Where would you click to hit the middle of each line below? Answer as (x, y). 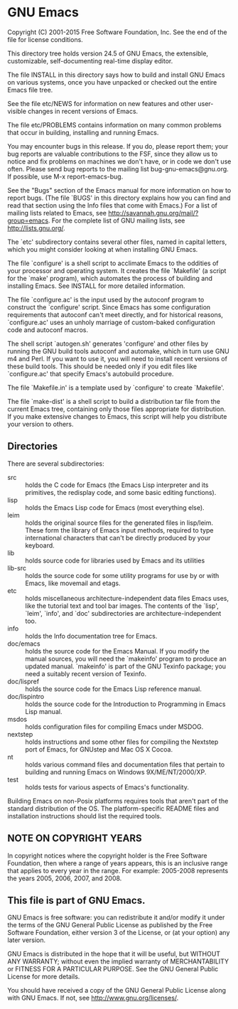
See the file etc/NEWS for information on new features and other (102, 103)
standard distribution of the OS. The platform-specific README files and (113, 808)
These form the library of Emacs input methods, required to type (119, 530)
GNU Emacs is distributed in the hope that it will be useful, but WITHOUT (114, 954)
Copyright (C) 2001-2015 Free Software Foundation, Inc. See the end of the (117, 32)
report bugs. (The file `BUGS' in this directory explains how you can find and (119, 198)
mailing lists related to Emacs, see (57, 213)
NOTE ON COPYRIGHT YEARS (75, 839)
